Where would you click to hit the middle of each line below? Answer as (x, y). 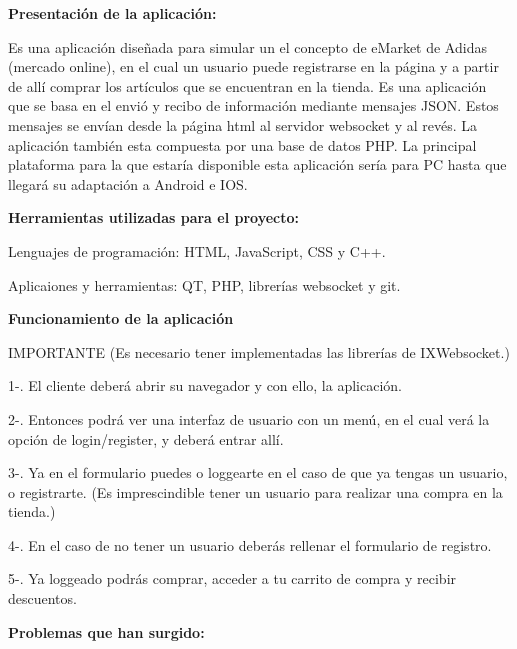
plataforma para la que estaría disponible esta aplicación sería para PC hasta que (257, 164)
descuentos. (42, 598)
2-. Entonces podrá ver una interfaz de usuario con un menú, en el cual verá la (249, 418)
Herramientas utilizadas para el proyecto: (154, 217)
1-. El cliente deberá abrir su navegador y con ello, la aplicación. (205, 385)
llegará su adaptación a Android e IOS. (128, 183)
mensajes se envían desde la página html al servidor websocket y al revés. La (242, 124)
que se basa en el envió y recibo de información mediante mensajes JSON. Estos (253, 105)
